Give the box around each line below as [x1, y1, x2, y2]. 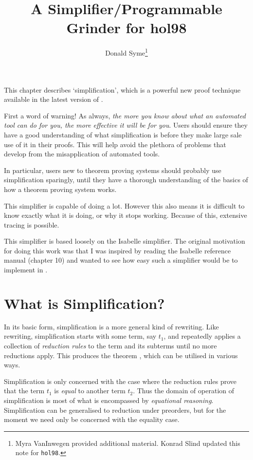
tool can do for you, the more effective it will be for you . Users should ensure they [4, 120, 248, 130]
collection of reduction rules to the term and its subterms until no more [4, 340, 217, 350]
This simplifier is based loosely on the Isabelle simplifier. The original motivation [4, 236, 245, 246]
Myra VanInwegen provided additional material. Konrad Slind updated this [15, 438, 240, 448]
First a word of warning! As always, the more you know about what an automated [4, 110, 246, 120]
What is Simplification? [4, 293, 165, 313]
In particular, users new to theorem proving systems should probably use [4, 165, 221, 175]
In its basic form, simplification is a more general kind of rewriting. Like [4, 321, 219, 331]
